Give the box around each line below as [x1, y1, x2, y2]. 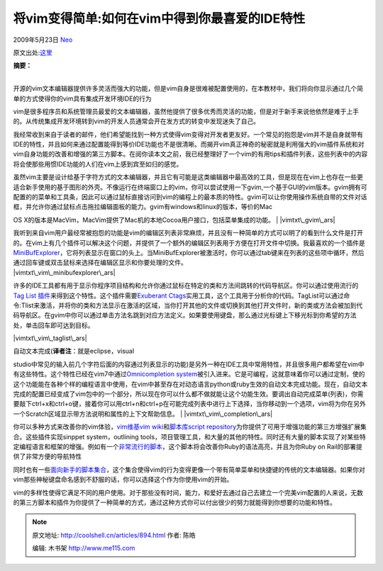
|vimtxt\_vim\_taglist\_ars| [13, 334, 88, 343]
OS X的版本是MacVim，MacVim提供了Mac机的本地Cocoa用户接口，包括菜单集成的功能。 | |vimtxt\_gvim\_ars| [13, 215, 335, 224]
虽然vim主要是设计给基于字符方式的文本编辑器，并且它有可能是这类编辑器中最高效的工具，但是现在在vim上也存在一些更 [13, 173, 364, 181]
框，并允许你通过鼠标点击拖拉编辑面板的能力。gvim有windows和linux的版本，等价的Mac [13, 203, 273, 211]
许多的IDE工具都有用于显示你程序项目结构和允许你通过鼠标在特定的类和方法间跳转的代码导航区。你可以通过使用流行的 [13, 281, 359, 290]
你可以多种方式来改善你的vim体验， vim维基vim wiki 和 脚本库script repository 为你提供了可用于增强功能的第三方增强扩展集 [13, 422, 367, 431]
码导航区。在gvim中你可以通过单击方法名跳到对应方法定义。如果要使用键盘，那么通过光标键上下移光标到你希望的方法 [13, 311, 357, 320]
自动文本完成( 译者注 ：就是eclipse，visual [13, 347, 135, 356]
